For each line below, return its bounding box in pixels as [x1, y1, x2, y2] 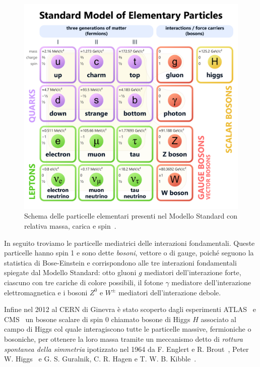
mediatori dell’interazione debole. [118, 287, 221, 297]
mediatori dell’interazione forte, [144, 267, 241, 278]
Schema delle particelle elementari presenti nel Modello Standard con [24, 211, 237, 221]
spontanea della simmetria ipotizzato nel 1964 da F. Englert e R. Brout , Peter [4, 343, 249, 354]
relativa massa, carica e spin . [24, 220, 116, 231]
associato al [201, 313, 236, 324]
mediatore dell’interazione [171, 277, 251, 287]
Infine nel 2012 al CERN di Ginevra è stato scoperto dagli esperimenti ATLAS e [4, 304, 256, 314]
